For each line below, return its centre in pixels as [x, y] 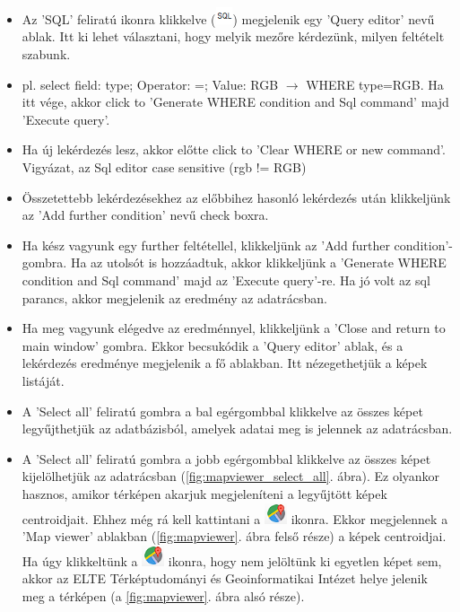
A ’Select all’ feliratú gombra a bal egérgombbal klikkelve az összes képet [222, 411]
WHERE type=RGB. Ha [375, 84]
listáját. [43, 380]
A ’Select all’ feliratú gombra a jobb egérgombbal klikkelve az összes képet [226, 458]
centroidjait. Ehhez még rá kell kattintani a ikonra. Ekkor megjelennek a [235, 518]
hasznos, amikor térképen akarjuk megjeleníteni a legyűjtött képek [204, 493]
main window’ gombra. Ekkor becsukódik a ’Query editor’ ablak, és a [213, 345]
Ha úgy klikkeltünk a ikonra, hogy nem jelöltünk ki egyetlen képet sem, [232, 560]
